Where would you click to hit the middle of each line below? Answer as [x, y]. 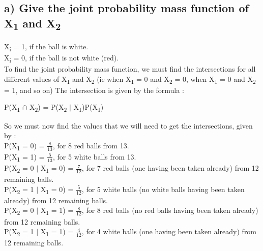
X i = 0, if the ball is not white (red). [62, 58]
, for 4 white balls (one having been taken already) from [169, 231]
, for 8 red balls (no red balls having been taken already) [170, 210]
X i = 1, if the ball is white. [46, 47]
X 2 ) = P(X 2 [48, 108]
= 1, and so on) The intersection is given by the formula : [94, 90]
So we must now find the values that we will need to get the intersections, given [128, 125]
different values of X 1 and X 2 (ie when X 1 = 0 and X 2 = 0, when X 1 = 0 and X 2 [130, 79]
